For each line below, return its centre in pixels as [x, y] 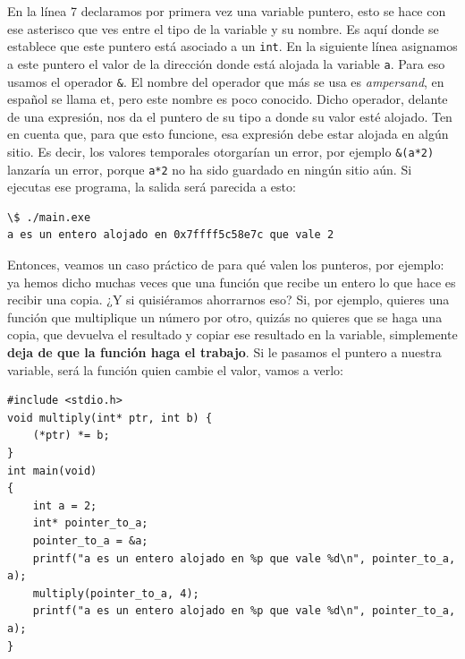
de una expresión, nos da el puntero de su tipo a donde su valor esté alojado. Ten [230, 116]
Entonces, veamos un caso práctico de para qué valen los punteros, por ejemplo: [226, 265]
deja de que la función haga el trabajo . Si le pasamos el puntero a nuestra [224, 352]
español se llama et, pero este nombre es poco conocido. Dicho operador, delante [228, 99]
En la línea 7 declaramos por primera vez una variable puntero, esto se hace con [227, 11]
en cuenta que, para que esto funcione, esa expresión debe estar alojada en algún [228, 134]
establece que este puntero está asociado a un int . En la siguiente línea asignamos [232, 46]
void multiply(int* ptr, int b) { [110, 418]
